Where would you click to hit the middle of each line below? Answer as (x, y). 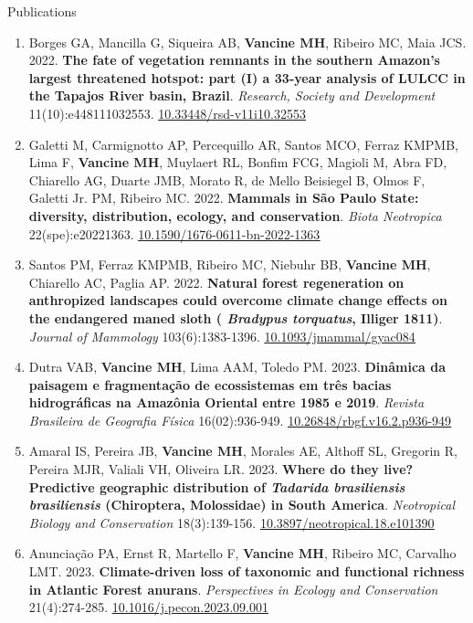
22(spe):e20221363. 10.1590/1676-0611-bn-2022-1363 (174, 233)
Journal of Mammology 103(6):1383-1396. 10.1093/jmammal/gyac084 (222, 336)
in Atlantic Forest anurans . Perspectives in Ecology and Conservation (233, 589)
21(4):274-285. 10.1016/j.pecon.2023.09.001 (148, 607)
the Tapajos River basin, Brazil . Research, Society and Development (232, 95)
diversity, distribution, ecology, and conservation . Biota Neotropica (235, 215)
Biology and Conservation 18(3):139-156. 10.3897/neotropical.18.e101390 (231, 522)
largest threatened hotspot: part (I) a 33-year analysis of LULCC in (247, 77)
